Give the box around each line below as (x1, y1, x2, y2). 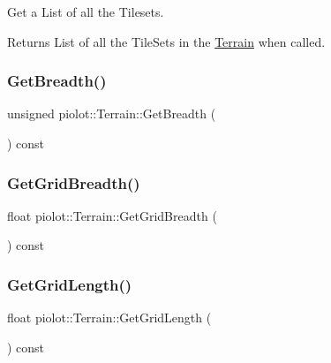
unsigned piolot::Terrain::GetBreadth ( (7, 104, 216, 123)
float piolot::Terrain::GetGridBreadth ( (7, 206, 217, 224)
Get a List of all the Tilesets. (7, 3, 164, 20)
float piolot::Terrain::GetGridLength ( (7, 308, 212, 327)
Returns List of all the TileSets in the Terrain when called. (7, 32, 326, 50)
